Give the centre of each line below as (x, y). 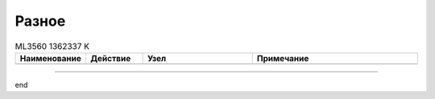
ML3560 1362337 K (52, 46)
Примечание (283, 58)
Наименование (51, 58)
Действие (110, 58)
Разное (40, 21)
